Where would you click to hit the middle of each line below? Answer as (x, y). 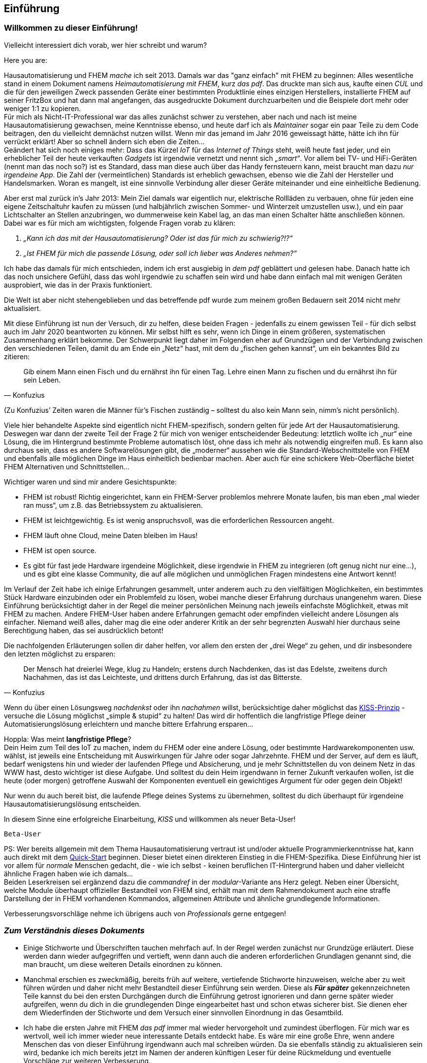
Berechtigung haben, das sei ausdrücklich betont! (84, 630)
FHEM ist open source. (60, 550)
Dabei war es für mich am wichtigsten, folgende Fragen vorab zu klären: (120, 223)
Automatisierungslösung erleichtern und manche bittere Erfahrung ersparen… (129, 724)
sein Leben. (42, 380)
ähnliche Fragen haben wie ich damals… (68, 873)
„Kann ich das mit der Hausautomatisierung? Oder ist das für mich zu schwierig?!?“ (158, 238)
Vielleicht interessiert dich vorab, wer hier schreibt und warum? (106, 45)
